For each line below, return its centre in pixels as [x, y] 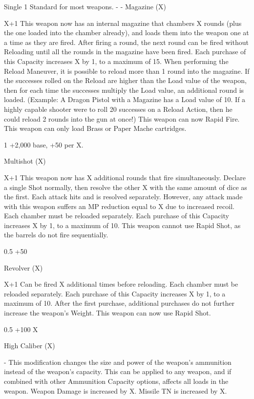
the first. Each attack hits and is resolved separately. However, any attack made [123, 197]
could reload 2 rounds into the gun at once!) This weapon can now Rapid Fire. [122, 118]
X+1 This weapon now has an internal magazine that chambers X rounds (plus [123, 23]
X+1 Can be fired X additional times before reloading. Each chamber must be [121, 284]
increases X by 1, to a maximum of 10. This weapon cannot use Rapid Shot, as [122, 225]
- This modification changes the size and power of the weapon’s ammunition [118, 362]
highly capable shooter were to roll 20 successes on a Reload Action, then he [118, 109]
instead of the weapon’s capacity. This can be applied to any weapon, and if [118, 371]
